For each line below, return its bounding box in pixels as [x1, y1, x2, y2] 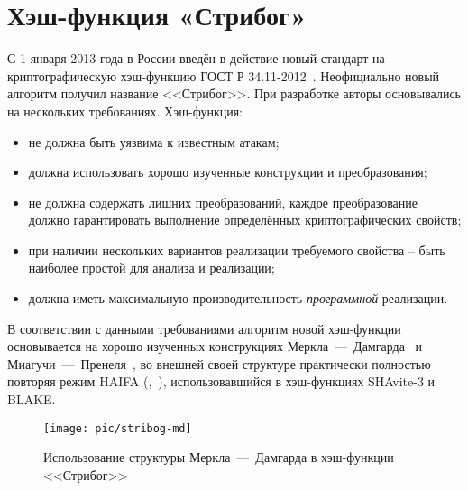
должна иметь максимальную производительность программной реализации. [28, 289, 448, 308]
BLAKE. [7, 390, 56, 409]
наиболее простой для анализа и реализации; [28, 258, 275, 277]
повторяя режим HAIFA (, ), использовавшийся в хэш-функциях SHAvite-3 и [7, 372, 436, 391]
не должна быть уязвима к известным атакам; [28, 132, 280, 151]
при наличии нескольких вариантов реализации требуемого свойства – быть [28, 240, 445, 259]
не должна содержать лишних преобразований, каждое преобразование [28, 192, 418, 211]
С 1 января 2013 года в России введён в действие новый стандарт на [7, 49, 385, 68]
